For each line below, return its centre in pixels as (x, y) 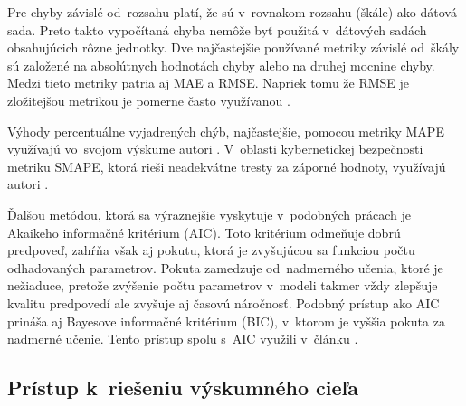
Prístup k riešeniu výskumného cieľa (183, 387)
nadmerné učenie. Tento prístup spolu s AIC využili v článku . (183, 339)
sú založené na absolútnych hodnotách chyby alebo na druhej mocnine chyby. (221, 65)
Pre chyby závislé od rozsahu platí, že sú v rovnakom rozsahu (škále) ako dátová (232, 12)
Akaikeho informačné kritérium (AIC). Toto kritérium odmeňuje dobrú (204, 232)
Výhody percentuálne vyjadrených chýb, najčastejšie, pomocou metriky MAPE (226, 131)
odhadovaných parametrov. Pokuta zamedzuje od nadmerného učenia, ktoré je (225, 267)
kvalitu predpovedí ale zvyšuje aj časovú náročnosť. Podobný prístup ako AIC (223, 302)
